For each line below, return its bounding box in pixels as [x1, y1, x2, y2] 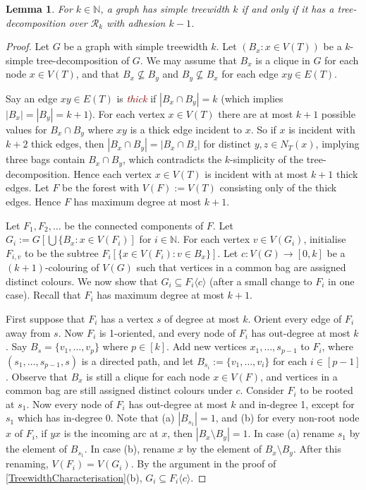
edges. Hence [6, 193, 61, 208]
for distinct [203, 136, 251, 151]
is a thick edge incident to [130, 121, 242, 136]
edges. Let [6, 180, 49, 195]
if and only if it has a [241, 1, 334, 16]
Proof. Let [6, 39, 49, 54]
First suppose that [6, 311, 85, 325]
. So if [250, 121, 276, 136]
